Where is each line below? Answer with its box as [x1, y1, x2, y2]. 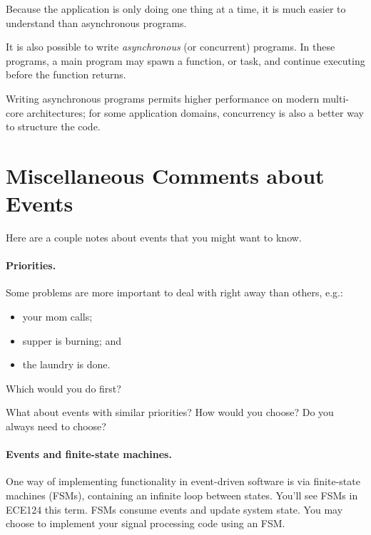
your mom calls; [22, 309, 93, 324]
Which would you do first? [6, 380, 121, 395]
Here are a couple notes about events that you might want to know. [6, 230, 302, 245]
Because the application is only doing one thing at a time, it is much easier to [6, 1, 346, 16]
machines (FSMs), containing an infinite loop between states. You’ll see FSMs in [6, 488, 358, 502]
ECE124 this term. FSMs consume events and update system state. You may [6, 502, 343, 516]
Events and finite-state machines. [6, 447, 172, 462]
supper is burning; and [22, 333, 122, 348]
